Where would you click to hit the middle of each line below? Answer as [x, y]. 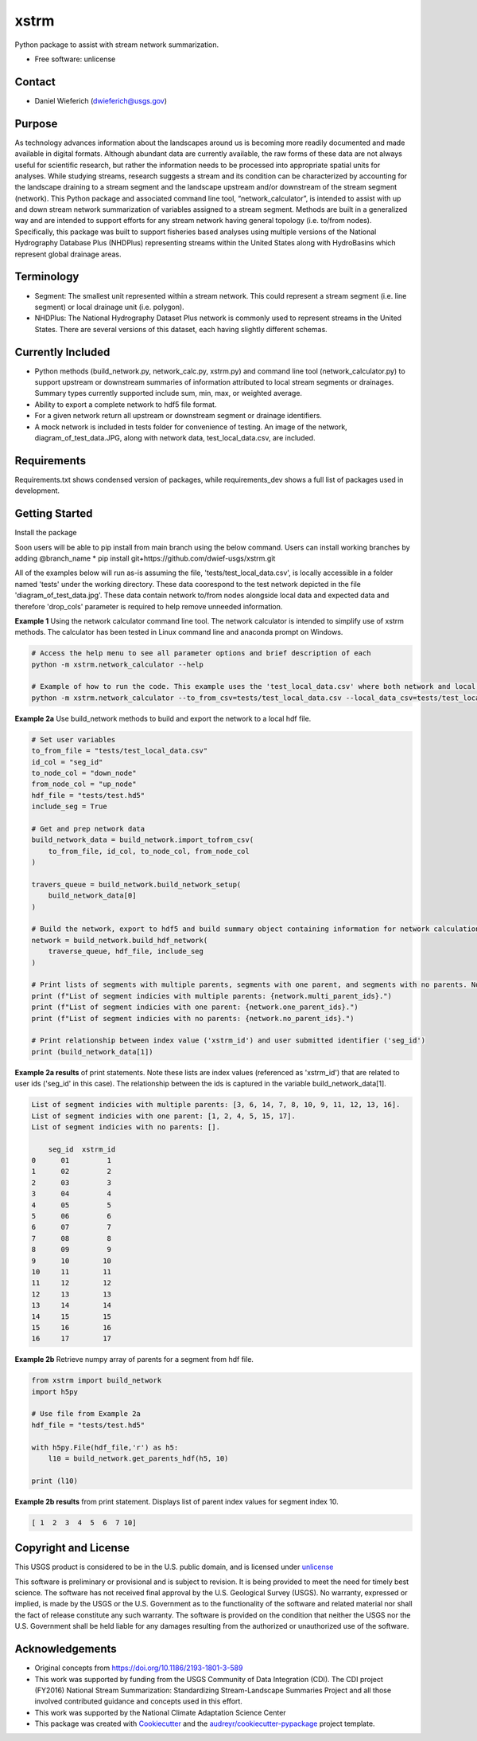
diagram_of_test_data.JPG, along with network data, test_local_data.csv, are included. [175, 437]
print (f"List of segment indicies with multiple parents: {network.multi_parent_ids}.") [212, 996]
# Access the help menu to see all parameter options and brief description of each [201, 653]
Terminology [47, 277]
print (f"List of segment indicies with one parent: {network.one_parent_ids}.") [195, 1007]
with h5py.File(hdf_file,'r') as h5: [105, 1447]
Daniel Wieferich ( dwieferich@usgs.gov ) [101, 100]
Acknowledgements [66, 1649]
